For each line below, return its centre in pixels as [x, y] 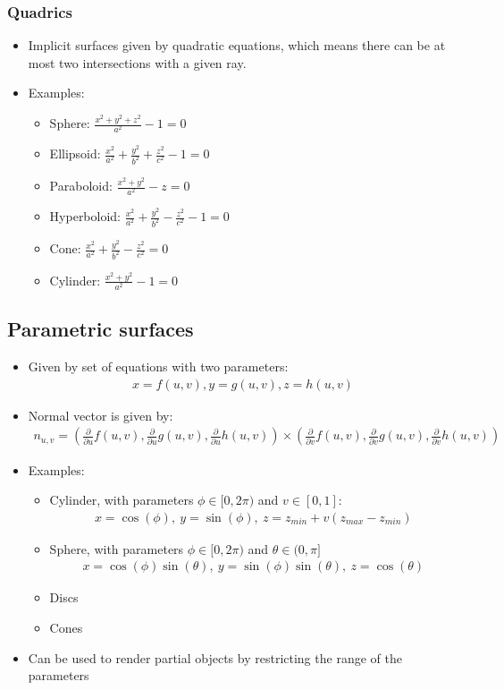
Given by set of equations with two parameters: [158, 366]
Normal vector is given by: [101, 415]
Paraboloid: [81, 186]
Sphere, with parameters [117, 548]
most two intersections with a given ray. [137, 62]
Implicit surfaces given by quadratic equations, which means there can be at [237, 45]
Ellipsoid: [75, 153]
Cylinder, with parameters [122, 500]
